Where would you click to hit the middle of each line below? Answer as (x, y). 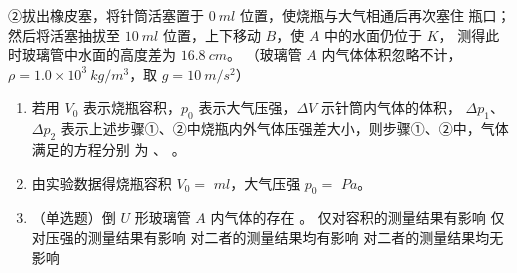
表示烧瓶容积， (131, 107)
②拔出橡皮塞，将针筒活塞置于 (106, 15)
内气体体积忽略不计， (391, 54)
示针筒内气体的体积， (390, 107)
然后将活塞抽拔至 (64, 34)
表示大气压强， (247, 107)
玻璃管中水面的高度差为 (98, 54)
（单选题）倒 (73, 217)
